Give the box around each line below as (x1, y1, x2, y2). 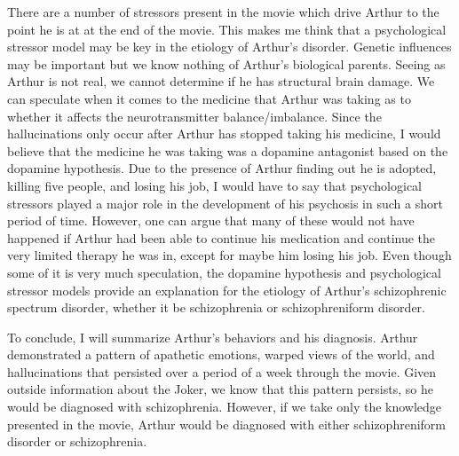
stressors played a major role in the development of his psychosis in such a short (7, 193, 443, 212)
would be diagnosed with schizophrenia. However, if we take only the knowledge (7, 397, 442, 416)
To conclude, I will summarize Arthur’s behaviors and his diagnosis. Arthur (7, 327, 418, 346)
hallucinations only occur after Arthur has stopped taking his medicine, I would (7, 124, 441, 143)
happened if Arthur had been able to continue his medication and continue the (7, 228, 436, 247)
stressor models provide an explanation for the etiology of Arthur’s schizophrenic (7, 280, 447, 299)
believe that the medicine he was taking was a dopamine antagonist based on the (7, 141, 448, 160)
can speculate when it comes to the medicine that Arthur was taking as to (7, 89, 411, 107)
